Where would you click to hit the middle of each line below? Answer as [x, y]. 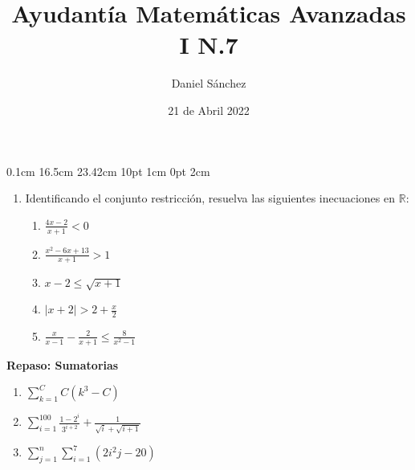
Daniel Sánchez [209, 83]
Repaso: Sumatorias [63, 364]
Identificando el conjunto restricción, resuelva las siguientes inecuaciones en [210, 198]
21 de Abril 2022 [209, 110]
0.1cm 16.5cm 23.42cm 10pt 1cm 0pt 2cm [108, 171]
